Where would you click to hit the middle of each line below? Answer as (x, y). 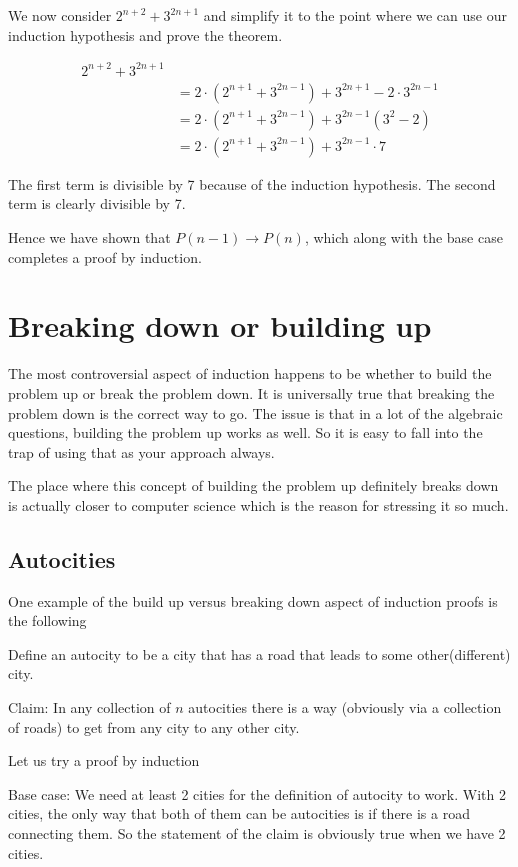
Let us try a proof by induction (104, 760)
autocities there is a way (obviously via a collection (345, 707)
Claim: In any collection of (89, 707)
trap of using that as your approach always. (141, 451)
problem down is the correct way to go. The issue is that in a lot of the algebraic (255, 412)
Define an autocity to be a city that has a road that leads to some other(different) (259, 653)
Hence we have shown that (89, 237)
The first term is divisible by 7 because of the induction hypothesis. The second (252, 183)
